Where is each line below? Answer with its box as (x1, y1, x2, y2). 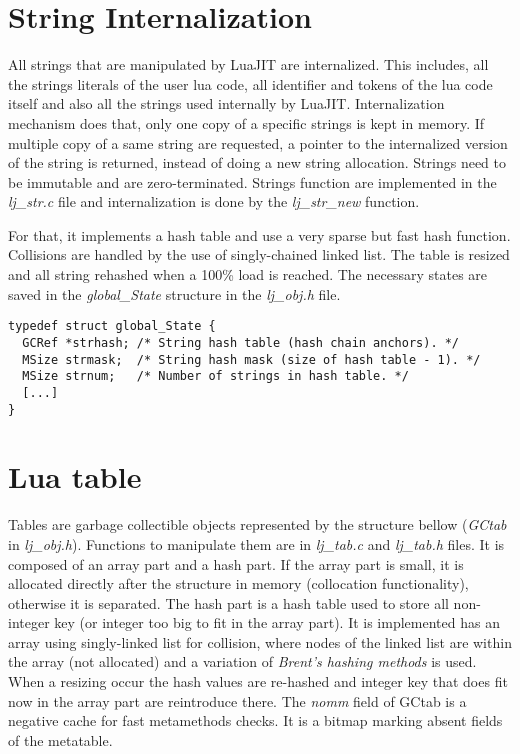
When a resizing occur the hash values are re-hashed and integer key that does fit (8, 671, 508, 692)
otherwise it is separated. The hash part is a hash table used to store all (8, 592, 449, 613)
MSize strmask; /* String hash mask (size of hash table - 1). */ (22, 352, 481, 367)
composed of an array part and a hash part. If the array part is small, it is (8, 553, 464, 574)
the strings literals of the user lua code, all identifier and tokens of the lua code (8, 73, 493, 94)
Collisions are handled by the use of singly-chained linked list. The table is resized (8, 244, 510, 265)
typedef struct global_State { (8, 319, 216, 334)
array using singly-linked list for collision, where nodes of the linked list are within (8, 631, 512, 652)
